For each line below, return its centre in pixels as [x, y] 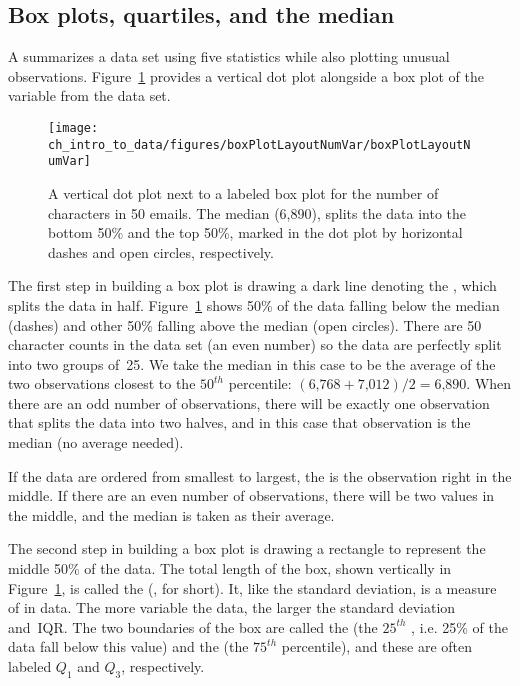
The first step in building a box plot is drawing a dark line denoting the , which [252, 285]
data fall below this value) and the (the [128, 646]
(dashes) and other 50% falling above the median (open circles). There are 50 [245, 324]
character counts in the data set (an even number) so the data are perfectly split [255, 344]
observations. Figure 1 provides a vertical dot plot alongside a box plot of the [246, 75]
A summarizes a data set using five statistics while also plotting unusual [229, 56]
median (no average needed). [96, 442]
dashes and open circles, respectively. [161, 251]
